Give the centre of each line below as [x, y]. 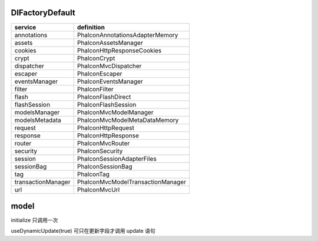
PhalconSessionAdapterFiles [117, 159]
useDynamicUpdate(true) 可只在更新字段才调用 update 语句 [83, 231]
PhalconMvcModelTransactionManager [132, 181]
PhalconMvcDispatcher [109, 66]
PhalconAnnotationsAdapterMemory [127, 35]
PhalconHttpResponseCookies [119, 50]
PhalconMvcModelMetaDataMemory [128, 120]
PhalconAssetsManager [110, 42]
